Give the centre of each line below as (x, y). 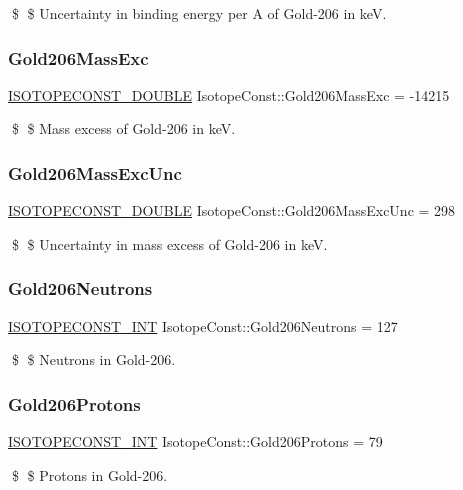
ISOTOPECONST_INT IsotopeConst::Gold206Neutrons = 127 (203, 325)
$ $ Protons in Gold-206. (89, 474)
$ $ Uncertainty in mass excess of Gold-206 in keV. (169, 243)
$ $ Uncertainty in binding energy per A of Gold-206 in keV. (199, 13)
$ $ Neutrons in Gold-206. (93, 359)
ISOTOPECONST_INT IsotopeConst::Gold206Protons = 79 (195, 441)
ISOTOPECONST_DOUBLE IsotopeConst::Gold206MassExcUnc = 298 (232, 210)
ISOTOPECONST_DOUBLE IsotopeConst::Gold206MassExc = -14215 (229, 94)
